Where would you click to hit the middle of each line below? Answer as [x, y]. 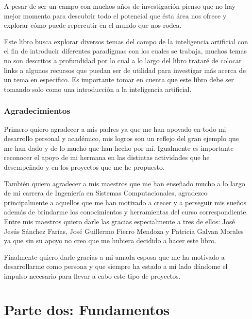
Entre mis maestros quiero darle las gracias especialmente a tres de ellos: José [119, 221]
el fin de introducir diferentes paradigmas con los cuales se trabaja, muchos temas [126, 51]
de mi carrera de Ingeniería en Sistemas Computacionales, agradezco [106, 193]
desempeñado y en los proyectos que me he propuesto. [84, 167]
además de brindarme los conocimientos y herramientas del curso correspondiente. [126, 212]
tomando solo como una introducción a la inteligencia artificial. [98, 89]
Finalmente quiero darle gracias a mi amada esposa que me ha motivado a [114, 257]
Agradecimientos [37, 111]
